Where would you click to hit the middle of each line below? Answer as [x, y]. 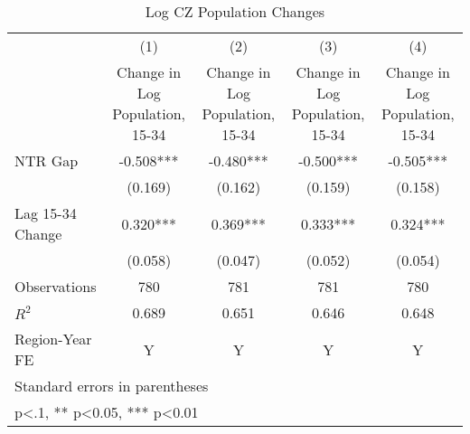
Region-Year [53, 339]
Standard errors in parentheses [112, 386]
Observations [56, 286]
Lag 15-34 [46, 213]
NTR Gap [47, 160]
